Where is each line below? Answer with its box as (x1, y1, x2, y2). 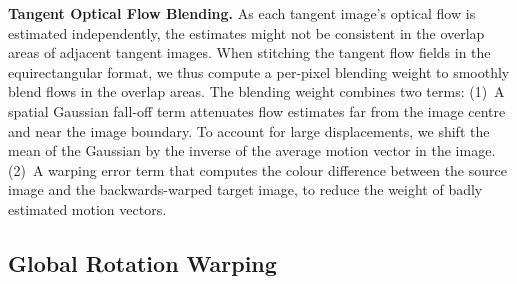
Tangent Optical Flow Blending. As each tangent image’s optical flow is (8, 3, 476, 23)
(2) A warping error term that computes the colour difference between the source (8, 159, 507, 180)
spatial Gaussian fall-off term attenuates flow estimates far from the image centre (8, 100, 506, 121)
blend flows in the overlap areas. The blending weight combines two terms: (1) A (8, 81, 505, 102)
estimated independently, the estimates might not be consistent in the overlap (8, 22, 485, 43)
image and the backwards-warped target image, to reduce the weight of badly (8, 179, 483, 200)
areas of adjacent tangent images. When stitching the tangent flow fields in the (8, 42, 491, 63)
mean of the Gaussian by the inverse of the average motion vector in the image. (8, 140, 496, 161)
